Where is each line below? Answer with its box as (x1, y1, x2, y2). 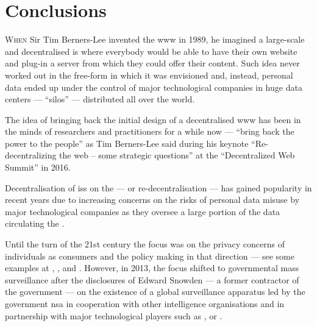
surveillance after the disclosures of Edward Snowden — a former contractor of (5, 273, 299, 286)
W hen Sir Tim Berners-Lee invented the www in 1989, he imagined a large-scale (5, 33, 305, 46)
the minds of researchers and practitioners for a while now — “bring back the (5, 125, 294, 138)
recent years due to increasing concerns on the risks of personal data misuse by (5, 193, 300, 206)
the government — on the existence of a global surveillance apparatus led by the (5, 285, 305, 298)
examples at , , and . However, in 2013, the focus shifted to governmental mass (5, 261, 299, 274)
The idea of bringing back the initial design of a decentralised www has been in (5, 113, 301, 126)
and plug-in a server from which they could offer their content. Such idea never (5, 57, 300, 69)
